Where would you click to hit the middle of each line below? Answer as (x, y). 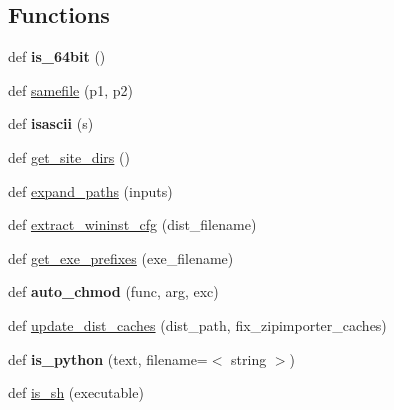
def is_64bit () (57, 56)
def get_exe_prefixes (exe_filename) (121, 257)
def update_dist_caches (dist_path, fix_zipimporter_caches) (197, 324)
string (249, 358)
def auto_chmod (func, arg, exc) (113, 291)
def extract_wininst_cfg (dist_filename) (132, 224)
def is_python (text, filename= (108, 358)
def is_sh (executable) (76, 392)
